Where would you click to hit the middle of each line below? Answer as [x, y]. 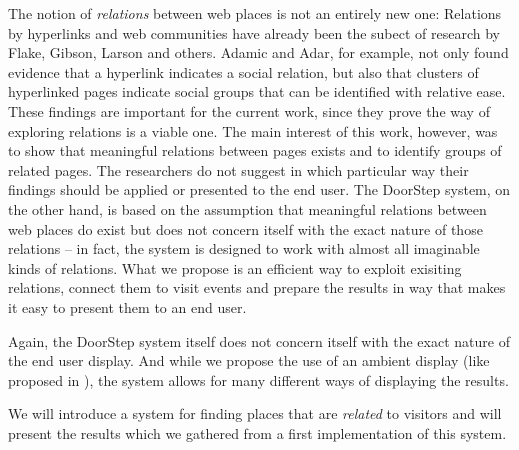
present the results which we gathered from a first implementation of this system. [257, 432]
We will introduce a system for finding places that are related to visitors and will [255, 413]
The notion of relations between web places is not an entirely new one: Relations [255, 13]
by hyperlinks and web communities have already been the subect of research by [254, 32]
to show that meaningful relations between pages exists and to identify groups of [255, 150]
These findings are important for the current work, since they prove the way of [249, 110]
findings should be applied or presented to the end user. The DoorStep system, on [259, 189]
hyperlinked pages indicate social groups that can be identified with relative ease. [257, 91]
